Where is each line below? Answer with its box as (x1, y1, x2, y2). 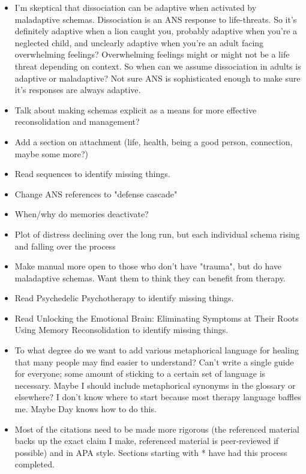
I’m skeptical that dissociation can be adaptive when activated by (14, 1, 257, 13)
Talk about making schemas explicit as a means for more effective (14, 103, 257, 116)
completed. (14, 458, 55, 470)
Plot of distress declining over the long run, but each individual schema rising (14, 227, 300, 240)
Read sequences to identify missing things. (14, 167, 170, 180)
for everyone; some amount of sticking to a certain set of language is (14, 367, 266, 380)
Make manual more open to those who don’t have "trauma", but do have (14, 260, 282, 272)
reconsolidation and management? (14, 115, 140, 128)
